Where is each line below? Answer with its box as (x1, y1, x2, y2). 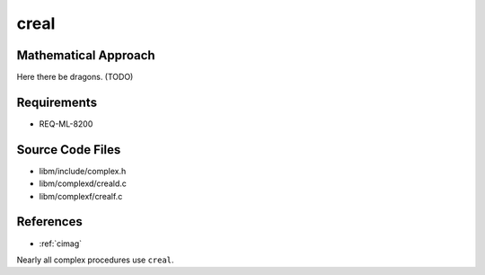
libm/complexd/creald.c (39, 178, 128, 189)
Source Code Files (16, 142, 121, 157)
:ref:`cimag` (39, 238, 83, 249)
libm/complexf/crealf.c (39, 191, 123, 201)
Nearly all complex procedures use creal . (16, 254, 174, 265)
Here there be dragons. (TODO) (16, 72, 134, 83)
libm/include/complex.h (39, 165, 127, 176)
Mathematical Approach (16, 48, 156, 63)
